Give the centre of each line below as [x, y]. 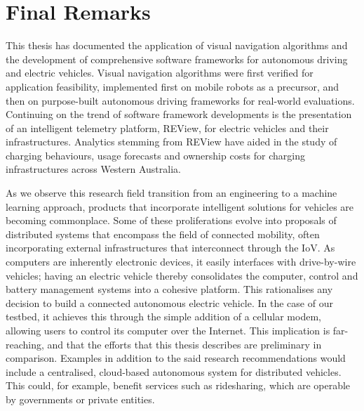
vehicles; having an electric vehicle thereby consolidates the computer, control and [182, 275]
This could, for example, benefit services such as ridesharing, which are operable [178, 385]
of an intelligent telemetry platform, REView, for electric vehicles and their [167, 128]
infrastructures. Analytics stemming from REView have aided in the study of [171, 142]
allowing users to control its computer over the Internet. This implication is [168, 330]
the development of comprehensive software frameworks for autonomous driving [177, 59]
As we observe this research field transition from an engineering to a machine [171, 193]
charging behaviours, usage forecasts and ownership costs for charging [155, 155]
